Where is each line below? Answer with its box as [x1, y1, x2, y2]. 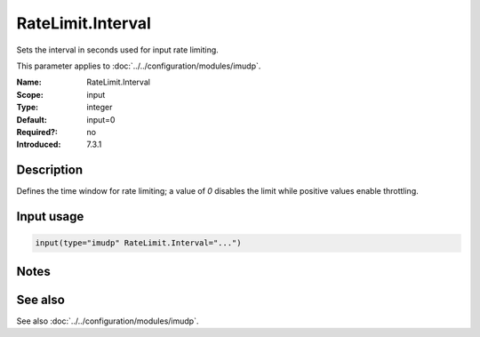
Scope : [16, 89, 44, 100]
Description [16, 163, 84, 178]
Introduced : [16, 139, 61, 150]
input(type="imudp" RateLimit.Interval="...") [35, 238, 242, 248]
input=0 [86, 114, 116, 124]
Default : [16, 114, 48, 124]
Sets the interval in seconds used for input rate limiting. [16, 44, 220, 55]
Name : [16, 76, 42, 88]
